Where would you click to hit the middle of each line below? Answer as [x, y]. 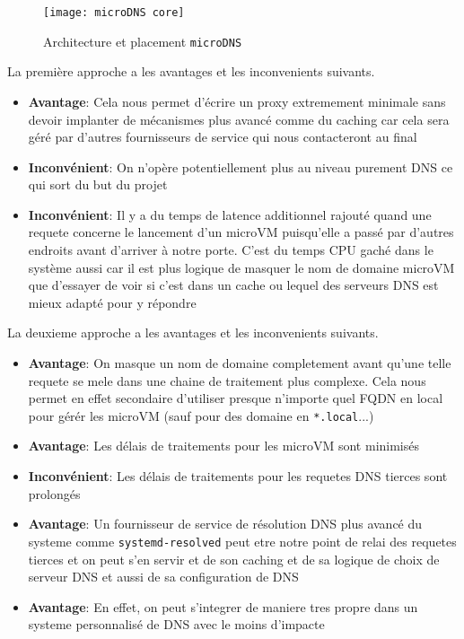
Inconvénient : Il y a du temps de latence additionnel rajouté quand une [230, 214]
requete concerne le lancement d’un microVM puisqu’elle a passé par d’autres [241, 232]
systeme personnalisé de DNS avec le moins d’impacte [176, 624]
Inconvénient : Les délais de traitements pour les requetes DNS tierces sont [238, 476]
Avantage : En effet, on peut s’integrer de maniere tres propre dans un [223, 606]
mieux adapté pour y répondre [112, 302]
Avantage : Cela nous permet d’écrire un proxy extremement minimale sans [237, 101]
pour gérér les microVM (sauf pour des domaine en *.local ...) [201, 415]
